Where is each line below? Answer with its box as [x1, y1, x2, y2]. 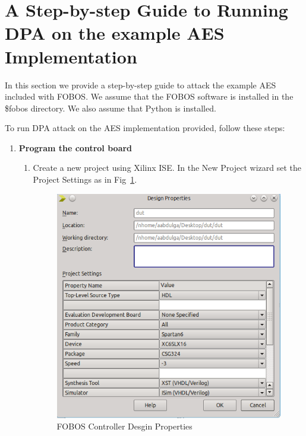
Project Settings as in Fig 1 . [33, 173, 137, 186]
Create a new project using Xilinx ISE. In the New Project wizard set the [33, 161, 301, 174]
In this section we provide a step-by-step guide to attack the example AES [5, 78, 276, 91]
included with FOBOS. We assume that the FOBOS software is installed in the [5, 90, 294, 103]
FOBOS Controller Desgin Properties [56, 420, 193, 432]
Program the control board [18, 141, 133, 154]
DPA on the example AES [5, 21, 225, 45]
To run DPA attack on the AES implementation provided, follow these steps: [5, 122, 285, 134]
